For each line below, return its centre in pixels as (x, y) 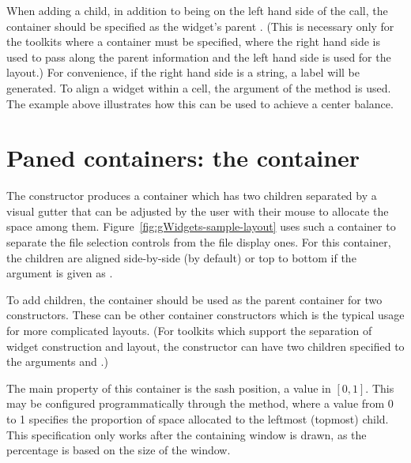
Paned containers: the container (183, 158)
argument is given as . (60, 273)
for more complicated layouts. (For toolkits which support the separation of (189, 331)
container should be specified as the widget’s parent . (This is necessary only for (200, 26)
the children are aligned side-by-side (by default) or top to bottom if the (181, 257)
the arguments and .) (57, 361)
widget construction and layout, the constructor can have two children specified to (205, 346)
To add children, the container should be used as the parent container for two (194, 299)
